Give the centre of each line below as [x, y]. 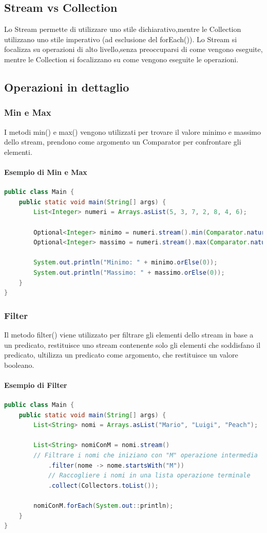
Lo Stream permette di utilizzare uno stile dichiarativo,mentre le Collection [123, 29]
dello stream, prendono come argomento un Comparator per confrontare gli [123, 142]
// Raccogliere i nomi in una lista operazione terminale [149, 476]
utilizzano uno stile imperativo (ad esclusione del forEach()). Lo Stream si [121, 39]
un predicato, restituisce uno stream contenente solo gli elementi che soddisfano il [132, 344]
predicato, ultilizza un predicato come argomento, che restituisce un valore [121, 355]
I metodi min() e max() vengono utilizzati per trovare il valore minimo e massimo [132, 131]
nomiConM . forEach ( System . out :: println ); [103, 506]
